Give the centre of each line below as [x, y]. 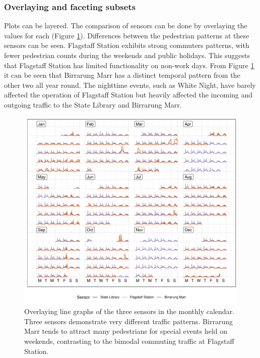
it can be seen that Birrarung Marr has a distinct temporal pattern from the [122, 75]
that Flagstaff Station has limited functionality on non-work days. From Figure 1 [129, 65]
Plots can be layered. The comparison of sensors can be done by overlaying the [126, 25]
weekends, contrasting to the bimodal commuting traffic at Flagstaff [129, 341]
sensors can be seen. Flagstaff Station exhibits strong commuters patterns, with [127, 45]
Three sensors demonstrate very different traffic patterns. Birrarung [128, 321]
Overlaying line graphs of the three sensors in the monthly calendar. [129, 311]
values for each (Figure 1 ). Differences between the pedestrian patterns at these [127, 35]
